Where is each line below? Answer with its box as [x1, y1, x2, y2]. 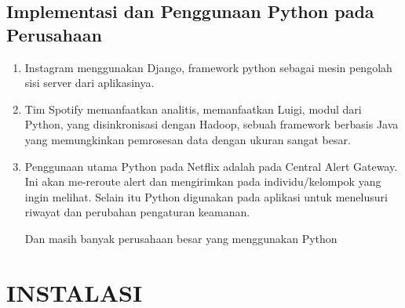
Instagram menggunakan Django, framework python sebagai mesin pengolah [24, 59, 392, 75]
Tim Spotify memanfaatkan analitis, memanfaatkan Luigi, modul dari [24, 100, 362, 117]
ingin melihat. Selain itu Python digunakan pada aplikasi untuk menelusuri [24, 188, 388, 205]
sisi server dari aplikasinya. [24, 74, 155, 91]
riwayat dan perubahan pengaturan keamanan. [24, 204, 250, 220]
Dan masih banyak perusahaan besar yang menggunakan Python [24, 230, 337, 246]
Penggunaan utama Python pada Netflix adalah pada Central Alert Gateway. [24, 158, 398, 174]
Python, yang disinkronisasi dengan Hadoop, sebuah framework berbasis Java [24, 116, 399, 132]
